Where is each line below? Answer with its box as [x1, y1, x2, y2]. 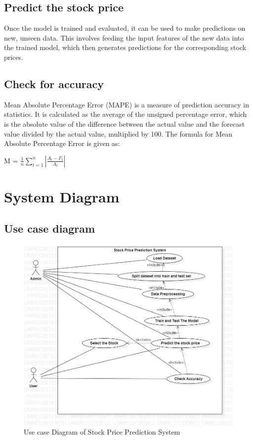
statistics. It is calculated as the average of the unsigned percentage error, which [4, 109, 247, 119]
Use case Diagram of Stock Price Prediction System [24, 427, 180, 437]
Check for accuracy [4, 76, 104, 91]
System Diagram [4, 186, 120, 206]
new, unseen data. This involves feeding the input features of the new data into [4, 32, 244, 43]
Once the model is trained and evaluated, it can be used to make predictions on [4, 23, 246, 33]
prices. [4, 51, 24, 62]
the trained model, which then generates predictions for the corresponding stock [4, 42, 247, 52]
